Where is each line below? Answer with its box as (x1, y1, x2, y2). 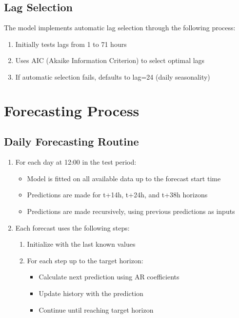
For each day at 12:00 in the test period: (15, 157, 137, 167)
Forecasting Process (4, 100, 139, 120)
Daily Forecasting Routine (4, 134, 139, 149)
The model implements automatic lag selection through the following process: (4, 22, 236, 33)
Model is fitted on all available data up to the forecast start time (27, 173, 221, 183)
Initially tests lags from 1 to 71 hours (15, 39, 127, 49)
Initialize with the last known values (27, 239, 136, 249)
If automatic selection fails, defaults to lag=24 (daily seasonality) (15, 71, 210, 82)
